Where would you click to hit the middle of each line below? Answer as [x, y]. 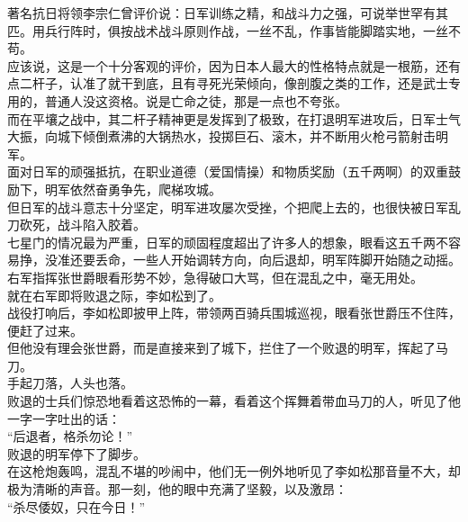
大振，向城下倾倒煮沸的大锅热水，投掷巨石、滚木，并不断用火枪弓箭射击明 [228, 136]
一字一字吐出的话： [64, 418]
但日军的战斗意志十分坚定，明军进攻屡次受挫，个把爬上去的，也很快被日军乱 [234, 207]
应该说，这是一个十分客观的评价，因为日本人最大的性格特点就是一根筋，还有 [234, 65]
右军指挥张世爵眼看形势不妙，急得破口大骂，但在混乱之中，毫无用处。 [215, 277]
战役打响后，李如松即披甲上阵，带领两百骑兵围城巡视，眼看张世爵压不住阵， [234, 313]
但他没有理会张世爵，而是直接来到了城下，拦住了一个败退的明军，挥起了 [221, 348]
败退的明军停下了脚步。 [76, 453]
